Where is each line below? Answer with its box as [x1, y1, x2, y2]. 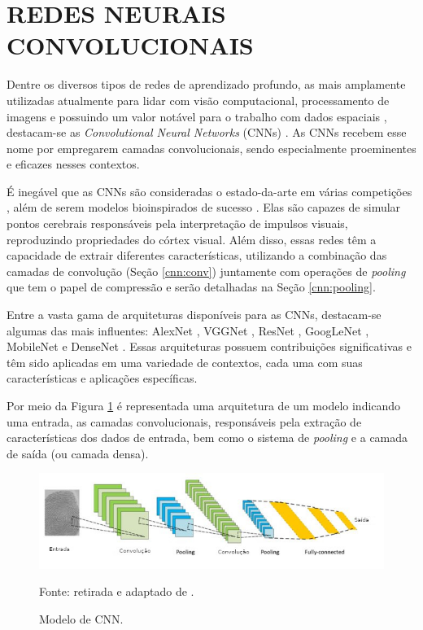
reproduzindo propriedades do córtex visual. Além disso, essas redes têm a [7, 230, 377, 247]
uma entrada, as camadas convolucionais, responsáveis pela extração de [7, 413, 362, 430]
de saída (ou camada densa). [7, 444, 149, 462]
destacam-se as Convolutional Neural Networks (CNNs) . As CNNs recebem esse [7, 124, 407, 141]
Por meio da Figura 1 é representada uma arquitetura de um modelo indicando [7, 397, 401, 413]
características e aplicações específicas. [7, 370, 198, 387]
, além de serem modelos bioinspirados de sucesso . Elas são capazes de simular [7, 199, 401, 216]
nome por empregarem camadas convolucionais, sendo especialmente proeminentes [7, 139, 416, 156]
